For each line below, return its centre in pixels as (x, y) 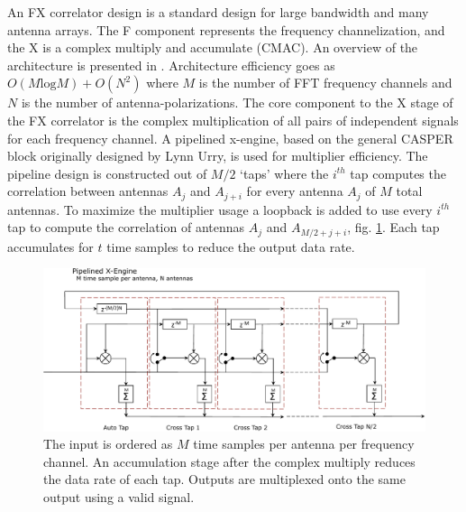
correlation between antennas (88, 191)
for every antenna (295, 191)
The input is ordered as (108, 444)
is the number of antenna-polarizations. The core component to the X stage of (237, 102)
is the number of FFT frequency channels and (325, 83)
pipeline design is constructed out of (107, 173)
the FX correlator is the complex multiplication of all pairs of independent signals (233, 120)
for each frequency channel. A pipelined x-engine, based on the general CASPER (230, 138)
